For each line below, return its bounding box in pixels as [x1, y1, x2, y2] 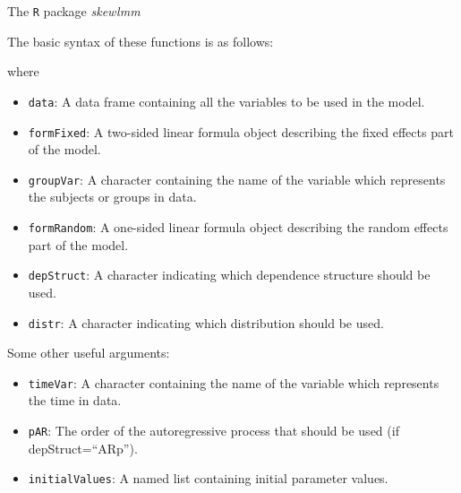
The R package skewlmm [7, 2, 141, 20]
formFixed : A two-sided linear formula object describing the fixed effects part [28, 122, 454, 141]
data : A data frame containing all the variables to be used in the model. [28, 91, 425, 110]
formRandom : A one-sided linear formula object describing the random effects [28, 218, 448, 236]
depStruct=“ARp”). [28, 438, 138, 457]
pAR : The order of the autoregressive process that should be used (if [28, 421, 399, 439]
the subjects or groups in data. [28, 187, 197, 206]
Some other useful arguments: [7, 343, 170, 362]
